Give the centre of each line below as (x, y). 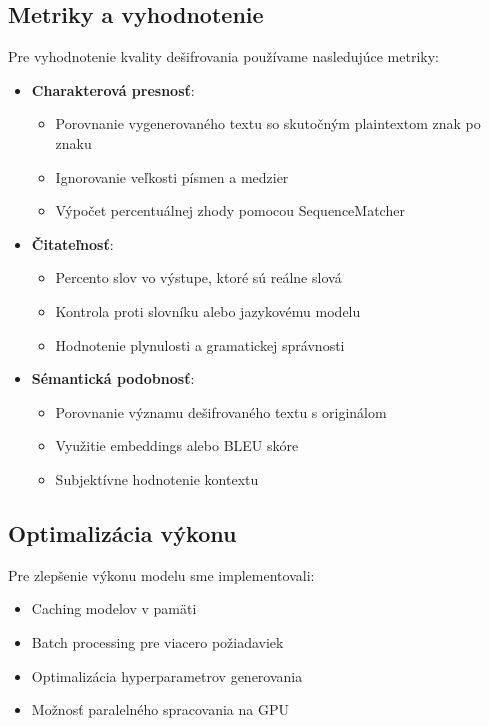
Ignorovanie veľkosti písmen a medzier (172, 176)
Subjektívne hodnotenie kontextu (157, 478)
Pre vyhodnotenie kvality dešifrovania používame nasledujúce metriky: (224, 56)
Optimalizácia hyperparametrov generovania (167, 675)
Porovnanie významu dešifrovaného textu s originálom (221, 411)
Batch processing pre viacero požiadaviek (157, 641)
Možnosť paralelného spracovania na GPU (160, 709)
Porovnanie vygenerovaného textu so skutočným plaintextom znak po (268, 123)
